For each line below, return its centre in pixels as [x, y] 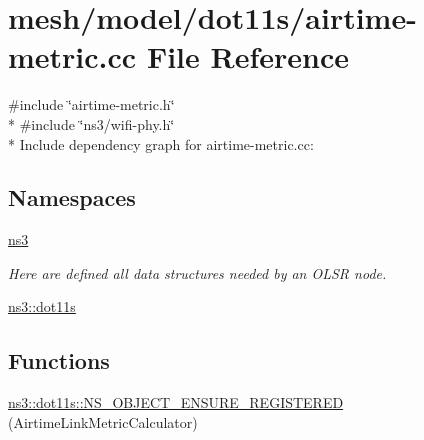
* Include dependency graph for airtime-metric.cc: [161, 143]
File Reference [247, 56]
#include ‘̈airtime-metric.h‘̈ [91, 104]
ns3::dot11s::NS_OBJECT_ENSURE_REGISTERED [176, 402]
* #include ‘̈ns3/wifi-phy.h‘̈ [91, 123]
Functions [59, 360]
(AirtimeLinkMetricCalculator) [103, 421]
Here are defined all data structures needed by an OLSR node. [197, 272]
